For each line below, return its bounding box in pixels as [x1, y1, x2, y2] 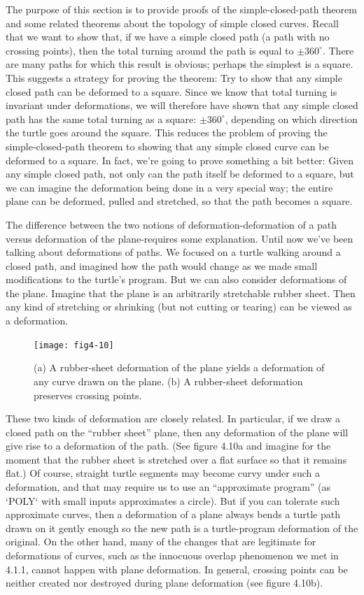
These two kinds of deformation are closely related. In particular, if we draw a [6, 411, 341, 426]
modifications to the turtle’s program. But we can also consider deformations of [6, 272, 347, 287]
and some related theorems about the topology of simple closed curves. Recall [6, 15, 339, 30]
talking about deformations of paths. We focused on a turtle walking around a [6, 245, 341, 259]
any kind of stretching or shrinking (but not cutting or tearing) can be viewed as [6, 299, 352, 314]
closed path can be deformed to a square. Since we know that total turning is [6, 84, 337, 99]
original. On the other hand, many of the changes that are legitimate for [6, 534, 316, 549]
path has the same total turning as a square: [6, 111, 197, 126]
